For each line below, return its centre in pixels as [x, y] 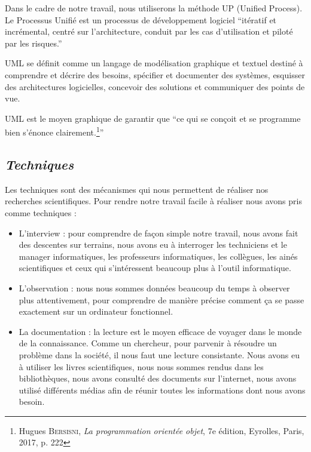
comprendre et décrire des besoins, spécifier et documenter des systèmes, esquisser [155, 74]
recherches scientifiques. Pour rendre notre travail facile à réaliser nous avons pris [153, 201]
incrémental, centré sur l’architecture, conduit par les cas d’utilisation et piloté [149, 31]
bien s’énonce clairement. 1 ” [54, 131]
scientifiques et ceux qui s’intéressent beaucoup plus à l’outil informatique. [155, 268]
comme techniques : [41, 212]
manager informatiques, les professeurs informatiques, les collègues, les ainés [158, 256]
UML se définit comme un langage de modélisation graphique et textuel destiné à [154, 63]
